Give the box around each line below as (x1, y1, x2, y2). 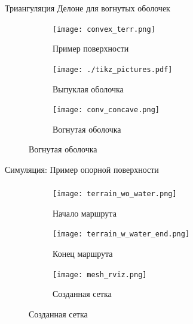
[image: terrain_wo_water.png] (53, 190, 177, 199)
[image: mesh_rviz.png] (53, 270, 147, 279)
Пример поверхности (53, 42, 129, 55)
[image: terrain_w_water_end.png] (53, 230, 190, 239)
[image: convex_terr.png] (53, 25, 155, 34)
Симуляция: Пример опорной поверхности (5, 163, 159, 175)
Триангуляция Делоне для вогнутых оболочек (5, 2, 170, 14)
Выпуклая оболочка (53, 82, 124, 95)
